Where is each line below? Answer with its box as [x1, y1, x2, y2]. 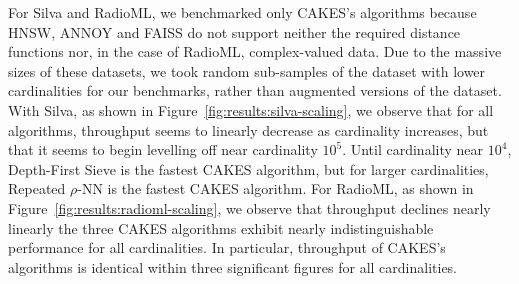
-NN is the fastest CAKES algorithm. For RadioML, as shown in [77, 178, 474, 199]
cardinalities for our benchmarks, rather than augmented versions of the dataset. [8, 80, 502, 101]
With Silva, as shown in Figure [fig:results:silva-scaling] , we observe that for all [8, 99, 494, 120]
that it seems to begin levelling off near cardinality [8, 139, 318, 160]
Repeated [8, 178, 66, 199]
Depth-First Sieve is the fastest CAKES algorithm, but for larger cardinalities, [8, 158, 489, 179]
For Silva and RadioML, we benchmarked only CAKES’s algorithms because [8, 2, 477, 22]
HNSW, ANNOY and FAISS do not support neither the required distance [8, 21, 461, 42]
